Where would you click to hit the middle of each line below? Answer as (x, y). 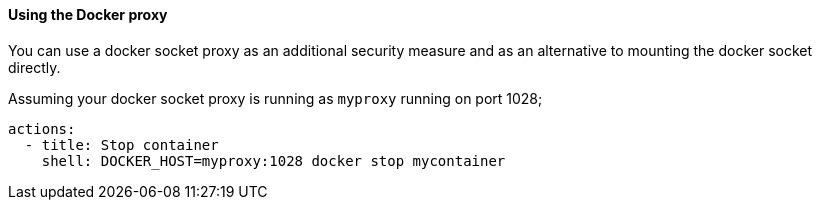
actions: (42, 128)
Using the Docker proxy (88, 14)
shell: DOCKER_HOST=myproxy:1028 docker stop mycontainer (273, 160)
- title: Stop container (121, 144)
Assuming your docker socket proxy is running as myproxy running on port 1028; (275, 98)
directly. (34, 67)
